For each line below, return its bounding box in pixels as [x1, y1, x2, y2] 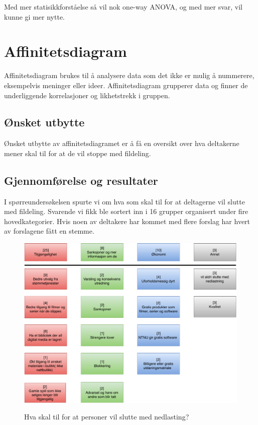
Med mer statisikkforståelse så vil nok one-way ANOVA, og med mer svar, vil [4, 2, 243, 12]
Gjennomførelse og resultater [4, 172, 158, 188]
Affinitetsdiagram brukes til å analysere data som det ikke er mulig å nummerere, [4, 70, 254, 81]
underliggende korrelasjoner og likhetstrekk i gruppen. [4, 90, 170, 100]
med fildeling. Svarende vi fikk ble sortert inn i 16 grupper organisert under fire [4, 206, 248, 217]
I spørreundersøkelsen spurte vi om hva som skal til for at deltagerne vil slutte [4, 196, 245, 206]
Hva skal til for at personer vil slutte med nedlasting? [24, 411, 189, 422]
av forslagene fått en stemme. [4, 226, 94, 236]
